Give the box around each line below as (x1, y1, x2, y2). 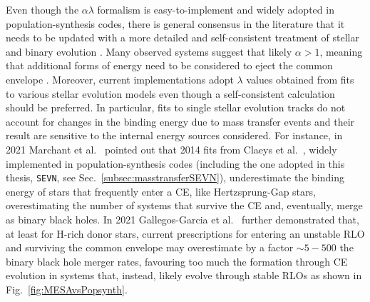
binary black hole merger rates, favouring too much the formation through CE (6, 253, 348, 268)
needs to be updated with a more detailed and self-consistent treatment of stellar (6, 30, 359, 45)
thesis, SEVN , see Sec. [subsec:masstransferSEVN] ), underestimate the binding (6, 170, 344, 185)
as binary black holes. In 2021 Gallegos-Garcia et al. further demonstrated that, (6, 211, 359, 226)
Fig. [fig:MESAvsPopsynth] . (6, 281, 128, 296)
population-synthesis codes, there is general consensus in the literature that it (6, 16, 345, 31)
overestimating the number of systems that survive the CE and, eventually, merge (6, 198, 363, 213)
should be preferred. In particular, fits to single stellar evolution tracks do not (6, 100, 346, 115)
